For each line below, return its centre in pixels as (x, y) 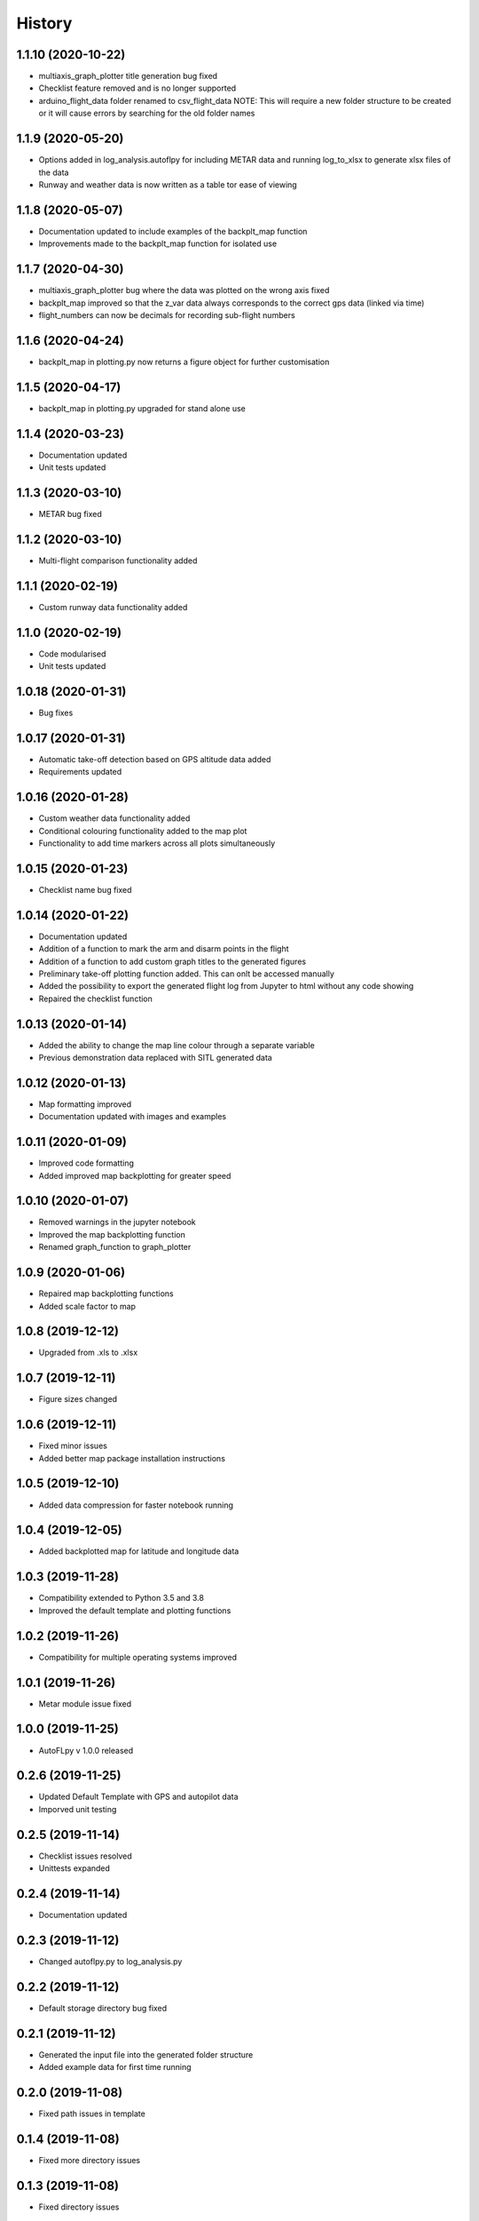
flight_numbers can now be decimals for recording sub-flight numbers (167, 314)
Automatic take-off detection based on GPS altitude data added (155, 759)
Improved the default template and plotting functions (135, 1610)
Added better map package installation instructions (132, 1458)
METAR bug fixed (70, 513)
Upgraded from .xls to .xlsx (88, 1353)
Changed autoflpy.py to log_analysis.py (110, 1961)
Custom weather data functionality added (114, 818)
